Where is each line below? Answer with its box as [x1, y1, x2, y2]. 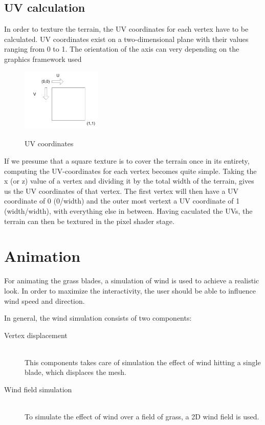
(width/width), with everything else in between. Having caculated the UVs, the [4, 206, 253, 216]
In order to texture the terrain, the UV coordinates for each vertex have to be [4, 24, 249, 34]
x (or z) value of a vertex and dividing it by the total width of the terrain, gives [4, 175, 254, 186]
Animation [4, 245, 81, 266]
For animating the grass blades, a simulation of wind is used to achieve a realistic [4, 275, 259, 286]
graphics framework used [4, 53, 82, 64]
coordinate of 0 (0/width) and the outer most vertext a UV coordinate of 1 [4, 195, 240, 206]
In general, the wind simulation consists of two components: [4, 312, 192, 323]
